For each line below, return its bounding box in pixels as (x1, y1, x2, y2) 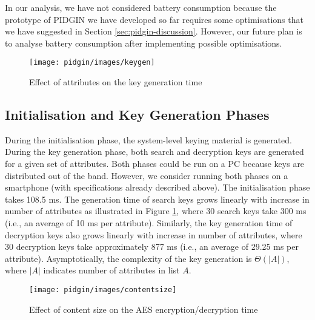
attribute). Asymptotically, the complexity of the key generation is (5, 252, 252, 264)
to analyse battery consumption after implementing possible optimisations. (5, 36, 282, 49)
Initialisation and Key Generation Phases (5, 105, 270, 124)
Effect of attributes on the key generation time (29, 76, 202, 88)
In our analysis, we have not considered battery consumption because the (5, 1, 277, 13)
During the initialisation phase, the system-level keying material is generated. (5, 133, 292, 146)
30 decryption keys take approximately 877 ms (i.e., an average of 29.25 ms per (5, 240, 299, 253)
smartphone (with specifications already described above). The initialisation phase (5, 181, 310, 194)
